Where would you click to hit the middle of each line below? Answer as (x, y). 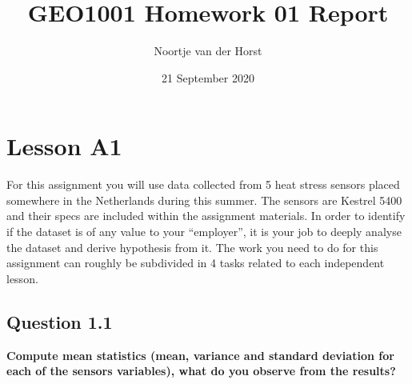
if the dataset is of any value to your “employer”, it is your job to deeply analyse (204, 232)
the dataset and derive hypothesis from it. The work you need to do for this (192, 247)
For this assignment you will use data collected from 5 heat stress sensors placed (203, 184)
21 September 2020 (208, 77)
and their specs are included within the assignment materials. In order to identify (206, 216)
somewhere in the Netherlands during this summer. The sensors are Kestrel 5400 (204, 200)
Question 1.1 (60, 321)
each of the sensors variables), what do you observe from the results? (201, 371)
